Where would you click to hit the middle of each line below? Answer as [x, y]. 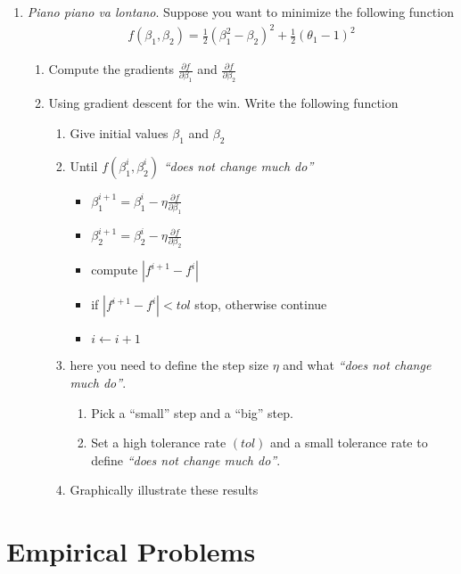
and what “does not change [357, 365]
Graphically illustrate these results [164, 490]
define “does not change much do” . [186, 459]
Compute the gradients [111, 69]
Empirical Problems [131, 551]
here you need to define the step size [169, 365]
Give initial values [119, 132]
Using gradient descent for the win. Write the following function [223, 103]
